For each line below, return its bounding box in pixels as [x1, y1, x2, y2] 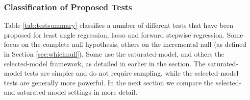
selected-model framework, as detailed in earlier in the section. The [4, 58, 206, 68]
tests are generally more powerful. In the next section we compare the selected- [4, 77, 242, 87]
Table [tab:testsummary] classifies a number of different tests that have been [4, 20, 234, 30]
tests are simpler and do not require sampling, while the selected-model [24, 68, 239, 78]
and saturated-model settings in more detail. [4, 87, 138, 97]
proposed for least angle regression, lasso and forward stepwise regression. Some [4, 29, 243, 40]
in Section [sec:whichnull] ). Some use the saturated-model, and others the [4, 49, 225, 59]
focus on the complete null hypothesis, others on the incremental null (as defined [4, 39, 247, 49]
